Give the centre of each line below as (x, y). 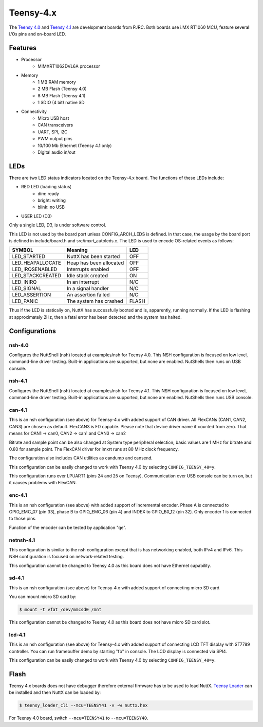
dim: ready (48, 193)
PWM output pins (55, 139)
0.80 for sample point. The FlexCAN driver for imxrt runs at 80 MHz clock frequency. (94, 449)
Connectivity (34, 111)
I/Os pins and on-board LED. (38, 34)
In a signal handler (88, 289)
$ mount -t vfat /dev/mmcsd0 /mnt (60, 610)
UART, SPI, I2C (53, 132)
